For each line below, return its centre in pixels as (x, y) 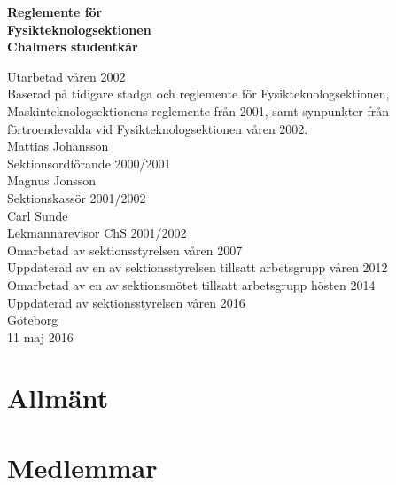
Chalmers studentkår (73, 47)
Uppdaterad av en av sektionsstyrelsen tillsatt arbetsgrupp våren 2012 (198, 267)
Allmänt (58, 398)
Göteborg (33, 320)
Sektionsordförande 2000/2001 (89, 163)
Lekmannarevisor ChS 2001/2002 (97, 233)
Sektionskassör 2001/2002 (77, 197)
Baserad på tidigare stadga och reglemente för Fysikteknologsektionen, (198, 94)
